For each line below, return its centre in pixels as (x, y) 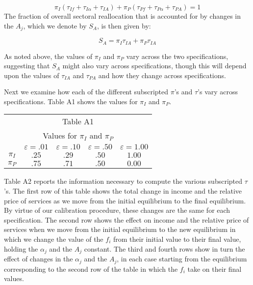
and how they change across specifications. (162, 75)
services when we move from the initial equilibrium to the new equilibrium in (120, 229)
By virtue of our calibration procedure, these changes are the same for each (117, 210)
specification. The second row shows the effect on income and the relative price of (126, 219)
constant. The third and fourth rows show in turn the (164, 248)
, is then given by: (124, 25)
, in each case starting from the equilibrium (182, 259)
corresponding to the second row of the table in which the (91, 269)
